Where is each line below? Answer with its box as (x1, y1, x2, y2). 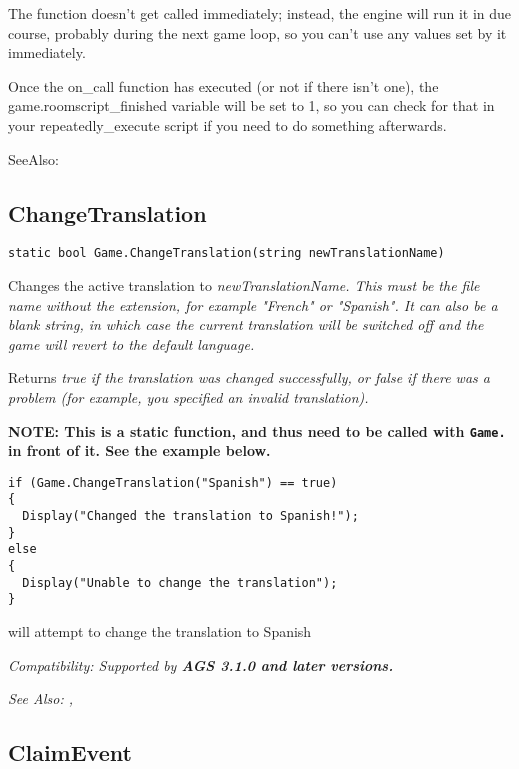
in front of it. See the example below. (8, 440, 271, 461)
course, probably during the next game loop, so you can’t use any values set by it (8, 22, 507, 43)
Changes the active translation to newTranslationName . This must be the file (8, 275, 480, 296)
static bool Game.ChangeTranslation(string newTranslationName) (8, 246, 445, 261)
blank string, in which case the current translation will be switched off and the (8, 314, 484, 335)
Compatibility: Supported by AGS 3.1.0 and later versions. (8, 654, 394, 675)
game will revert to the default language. (8, 333, 255, 354)
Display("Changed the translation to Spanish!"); (22, 509, 359, 524)
